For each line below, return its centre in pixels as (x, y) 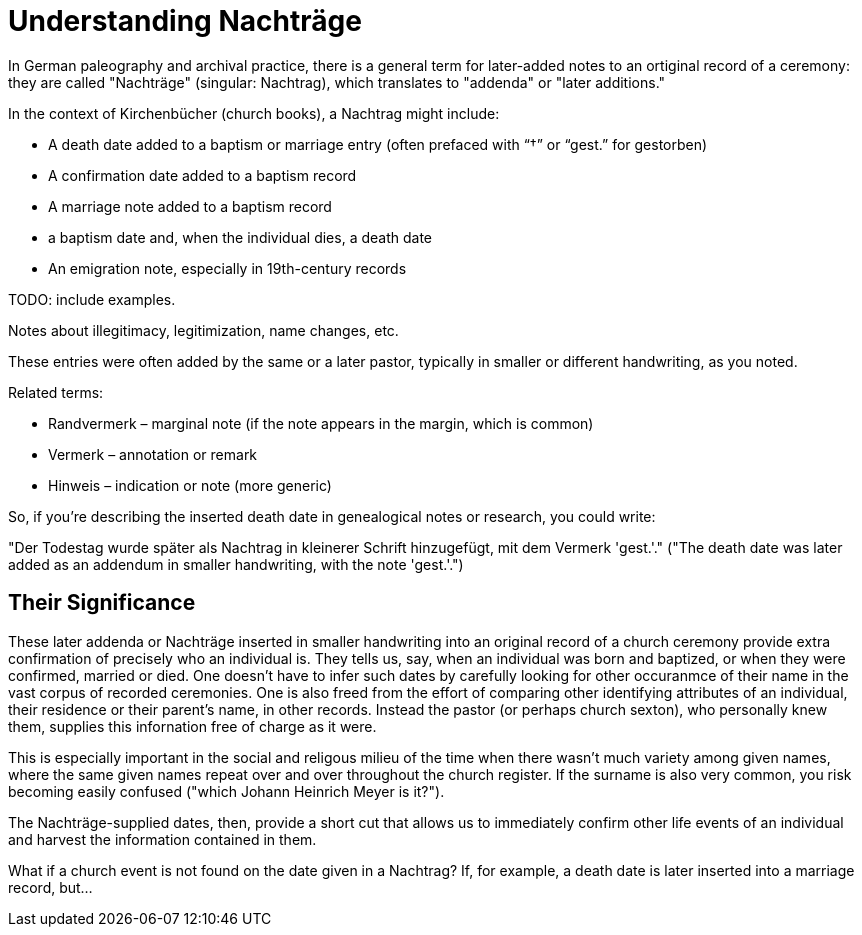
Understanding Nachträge (185, 21)
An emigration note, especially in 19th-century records (227, 268)
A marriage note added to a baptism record (190, 206)
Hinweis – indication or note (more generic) (190, 485)
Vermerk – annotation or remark (153, 454)
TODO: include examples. (92, 299)
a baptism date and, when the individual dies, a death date (240, 237)
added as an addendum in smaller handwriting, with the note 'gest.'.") (236, 564)
